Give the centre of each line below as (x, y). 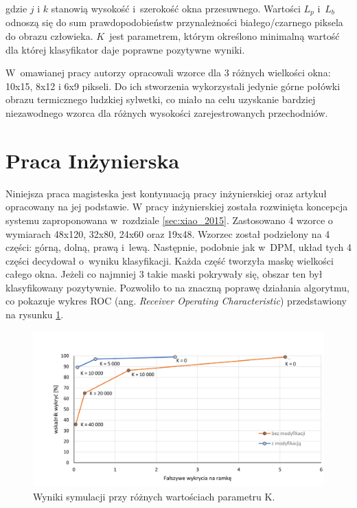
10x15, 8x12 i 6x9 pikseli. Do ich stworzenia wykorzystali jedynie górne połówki (173, 86)
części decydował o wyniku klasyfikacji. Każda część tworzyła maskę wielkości (170, 260)
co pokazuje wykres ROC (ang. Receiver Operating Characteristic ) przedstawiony (176, 301)
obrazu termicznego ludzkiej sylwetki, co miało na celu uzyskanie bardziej (161, 99)
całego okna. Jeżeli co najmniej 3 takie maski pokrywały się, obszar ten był (164, 274)
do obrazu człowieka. (49, 36)
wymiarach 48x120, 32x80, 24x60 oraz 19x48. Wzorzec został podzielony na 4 (168, 233)
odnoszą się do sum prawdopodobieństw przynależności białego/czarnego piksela (174, 22)
